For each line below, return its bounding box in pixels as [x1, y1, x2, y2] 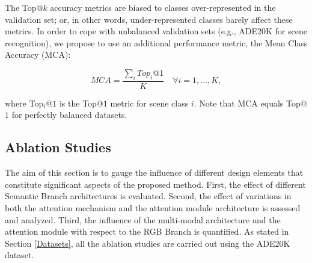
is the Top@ [59, 96, 103, 109]
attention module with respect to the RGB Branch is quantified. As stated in [5, 225, 289, 238]
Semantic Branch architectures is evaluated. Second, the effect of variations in [5, 190, 292, 202]
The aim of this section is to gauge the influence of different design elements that [5, 166, 304, 179]
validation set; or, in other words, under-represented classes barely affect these [5, 13, 293, 25]
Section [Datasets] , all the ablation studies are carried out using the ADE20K [5, 237, 290, 249]
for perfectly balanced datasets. [11, 108, 127, 121]
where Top [5, 96, 44, 109]
